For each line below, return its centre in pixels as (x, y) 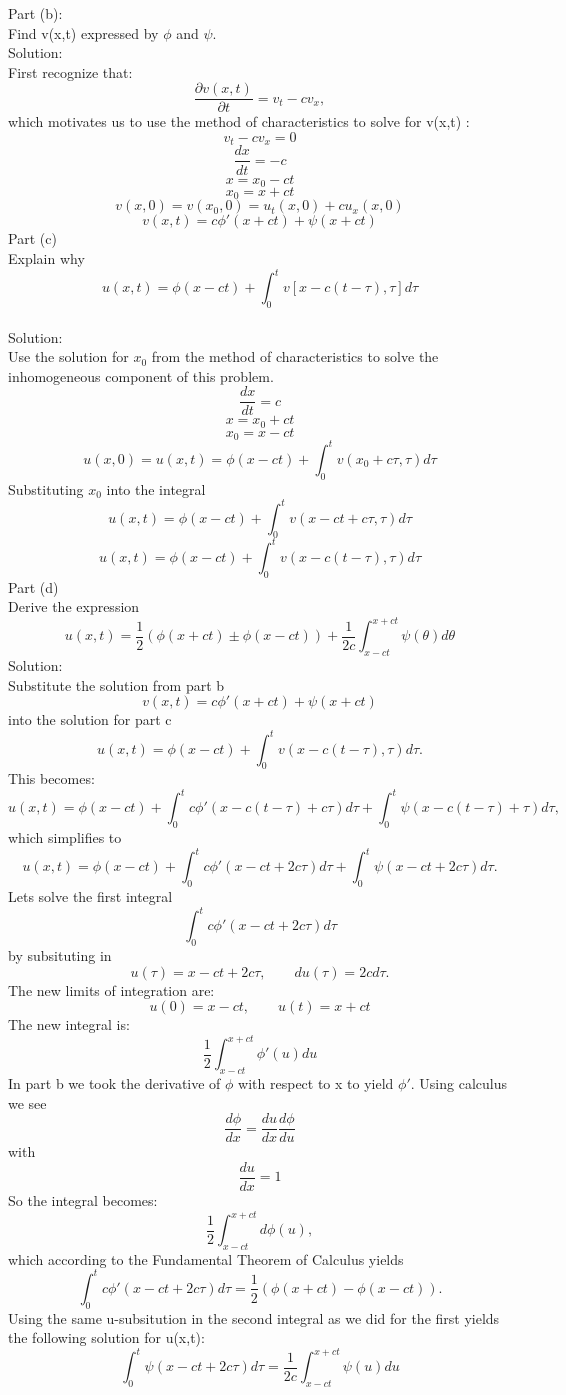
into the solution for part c (90, 719)
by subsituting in (60, 955)
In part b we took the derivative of (114, 1083)
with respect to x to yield (316, 1083)
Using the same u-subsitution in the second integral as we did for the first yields (254, 1317)
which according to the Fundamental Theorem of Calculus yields (206, 1258)
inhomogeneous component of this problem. (141, 375)
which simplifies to (65, 837)
